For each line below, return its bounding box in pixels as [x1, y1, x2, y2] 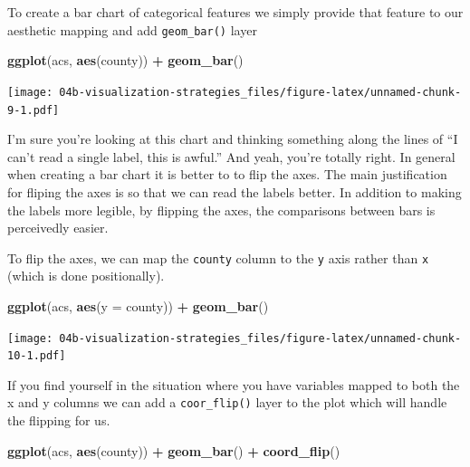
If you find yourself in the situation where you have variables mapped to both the [7, 375, 460, 394]
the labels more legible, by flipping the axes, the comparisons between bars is [7, 200, 436, 219]
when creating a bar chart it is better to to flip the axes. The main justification [7, 165, 447, 184]
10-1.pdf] [7, 349, 66, 363]
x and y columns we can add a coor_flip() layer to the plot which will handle [7, 393, 447, 412]
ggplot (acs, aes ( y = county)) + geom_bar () [7, 296, 269, 315]
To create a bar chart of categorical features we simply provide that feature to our [7, 3, 464, 21]
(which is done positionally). [7, 266, 165, 285]
